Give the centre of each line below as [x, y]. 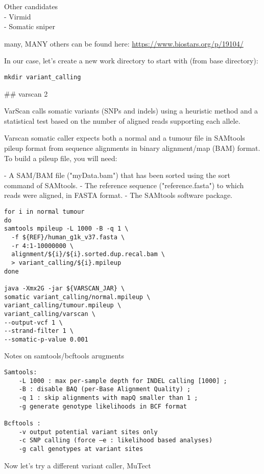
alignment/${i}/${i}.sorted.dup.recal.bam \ [88, 254]
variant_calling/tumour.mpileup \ [63, 306]
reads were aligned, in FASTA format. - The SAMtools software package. [118, 195]
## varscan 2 [26, 93]
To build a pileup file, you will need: [61, 158]
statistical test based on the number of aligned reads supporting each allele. [122, 120]
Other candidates [31, 6]
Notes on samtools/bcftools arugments [64, 356]
